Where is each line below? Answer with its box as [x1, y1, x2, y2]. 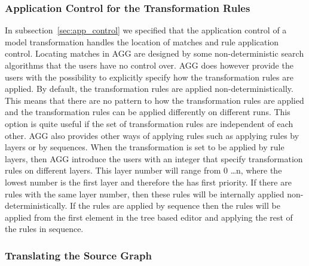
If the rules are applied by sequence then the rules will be [70, 199, 280, 212]
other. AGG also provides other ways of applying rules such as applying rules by [5, 129, 299, 141]
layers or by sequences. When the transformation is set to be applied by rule [5, 141, 284, 153]
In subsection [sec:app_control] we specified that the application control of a [5, 24, 287, 36]
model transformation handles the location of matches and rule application [5, 35, 279, 48]
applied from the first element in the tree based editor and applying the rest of [5, 211, 293, 223]
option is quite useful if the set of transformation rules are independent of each [5, 117, 293, 129]
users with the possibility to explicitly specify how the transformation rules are [5, 70, 293, 83]
